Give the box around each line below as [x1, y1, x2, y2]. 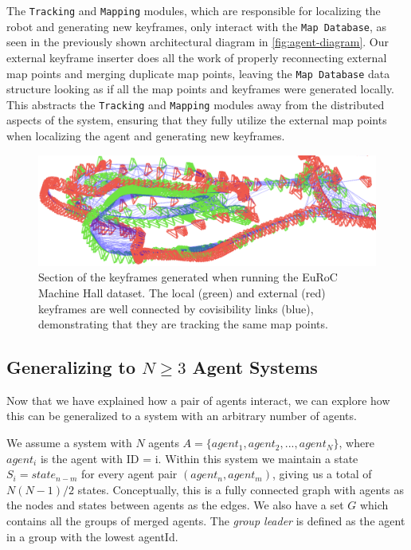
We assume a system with [6, 434, 132, 451]
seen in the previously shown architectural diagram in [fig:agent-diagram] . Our [6, 33, 389, 50]
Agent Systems [192, 355, 318, 379]
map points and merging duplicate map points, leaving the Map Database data [6, 65, 390, 81]
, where [339, 434, 374, 451]
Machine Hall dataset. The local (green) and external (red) [38, 284, 326, 301]
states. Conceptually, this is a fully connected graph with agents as [77, 481, 404, 497]
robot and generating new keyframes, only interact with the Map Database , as [6, 18, 387, 34]
